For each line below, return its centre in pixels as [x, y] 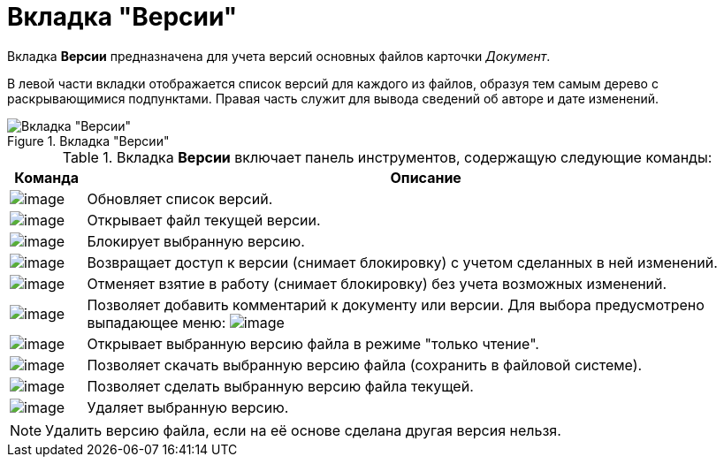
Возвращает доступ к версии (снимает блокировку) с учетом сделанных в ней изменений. [402, 262]
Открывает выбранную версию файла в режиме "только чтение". [313, 343]
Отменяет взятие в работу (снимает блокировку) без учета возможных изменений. [377, 283]
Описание [426, 177]
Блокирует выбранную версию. [196, 241]
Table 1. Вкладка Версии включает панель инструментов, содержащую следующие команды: [387, 157]
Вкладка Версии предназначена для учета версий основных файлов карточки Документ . [279, 56]
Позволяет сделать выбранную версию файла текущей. [280, 386]
